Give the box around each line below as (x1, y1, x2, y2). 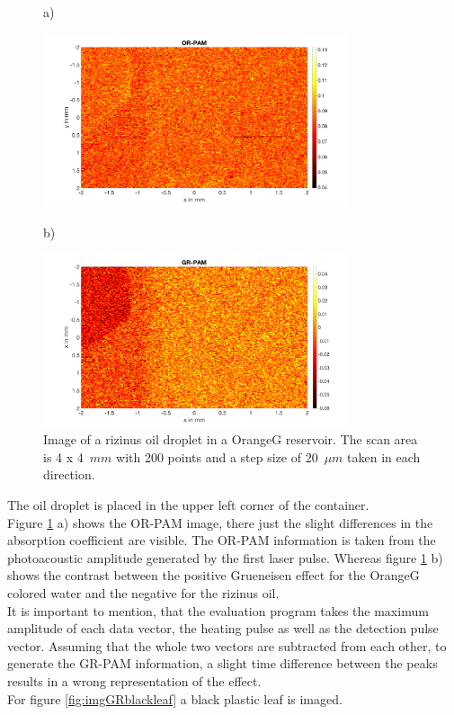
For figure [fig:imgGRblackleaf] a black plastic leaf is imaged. (7, 689, 343, 708)
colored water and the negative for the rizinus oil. (7, 584, 280, 602)
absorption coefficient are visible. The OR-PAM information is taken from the (7, 531, 436, 550)
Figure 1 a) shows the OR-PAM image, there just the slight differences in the (7, 513, 433, 532)
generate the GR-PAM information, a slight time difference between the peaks (7, 654, 438, 673)
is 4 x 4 (43, 447, 84, 466)
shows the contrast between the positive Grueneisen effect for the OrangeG (7, 566, 420, 585)
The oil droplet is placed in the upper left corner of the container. (7, 496, 369, 514)
